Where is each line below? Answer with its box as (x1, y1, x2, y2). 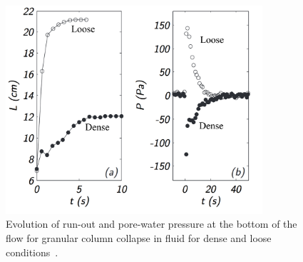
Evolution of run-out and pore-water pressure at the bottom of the (6, 216, 297, 231)
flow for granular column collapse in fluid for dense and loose (6, 230, 272, 245)
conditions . (6, 244, 58, 259)
